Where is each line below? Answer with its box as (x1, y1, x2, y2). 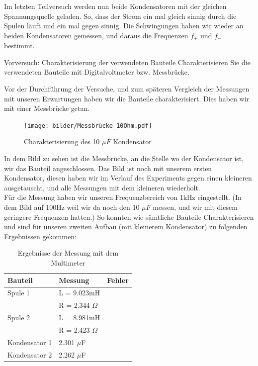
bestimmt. (4, 40, 35, 51)
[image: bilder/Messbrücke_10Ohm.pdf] (24, 122, 152, 129)
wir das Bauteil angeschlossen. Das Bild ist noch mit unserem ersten (4, 163, 212, 173)
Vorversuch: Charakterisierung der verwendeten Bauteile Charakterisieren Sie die (4, 57, 251, 67)
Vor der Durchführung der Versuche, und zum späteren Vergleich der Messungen (4, 84, 250, 94)
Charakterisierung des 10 (24, 136, 100, 147)
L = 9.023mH (59, 287, 100, 298)
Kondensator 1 (7, 337, 52, 347)
